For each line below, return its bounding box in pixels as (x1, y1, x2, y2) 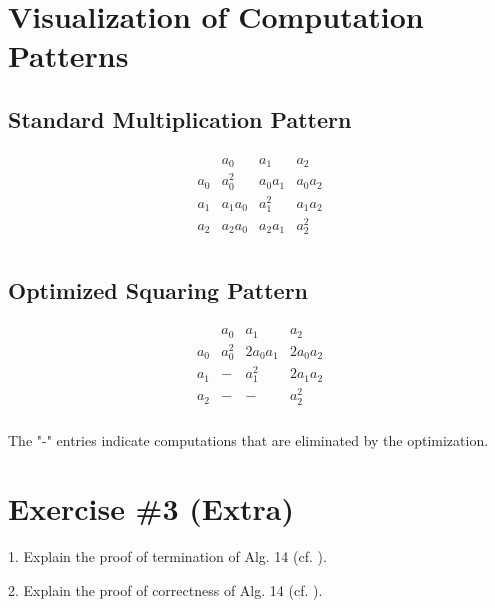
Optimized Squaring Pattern (8, 274, 309, 305)
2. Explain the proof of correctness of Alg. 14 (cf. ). (8, 579, 323, 600)
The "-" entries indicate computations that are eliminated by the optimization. (8, 429, 489, 450)
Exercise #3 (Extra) (8, 488, 294, 529)
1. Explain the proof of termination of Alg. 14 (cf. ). (8, 546, 327, 567)
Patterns (8, 35, 129, 76)
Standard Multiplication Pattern (8, 103, 352, 134)
